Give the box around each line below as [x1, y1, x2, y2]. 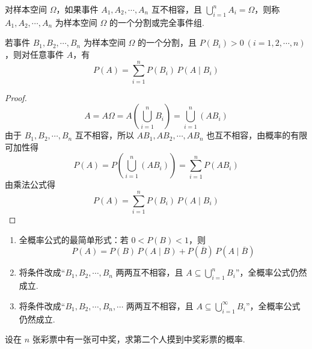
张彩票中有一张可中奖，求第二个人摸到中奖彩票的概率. [32, 333, 245, 345]
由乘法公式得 [5, 178, 55, 191]
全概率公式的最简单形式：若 [19, 233, 129, 246]
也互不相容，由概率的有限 [206, 129, 308, 141]
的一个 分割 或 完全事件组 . [109, 16, 204, 28]
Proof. [5, 91, 27, 103]
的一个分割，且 [138, 36, 197, 49]
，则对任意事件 [5, 48, 64, 60]
